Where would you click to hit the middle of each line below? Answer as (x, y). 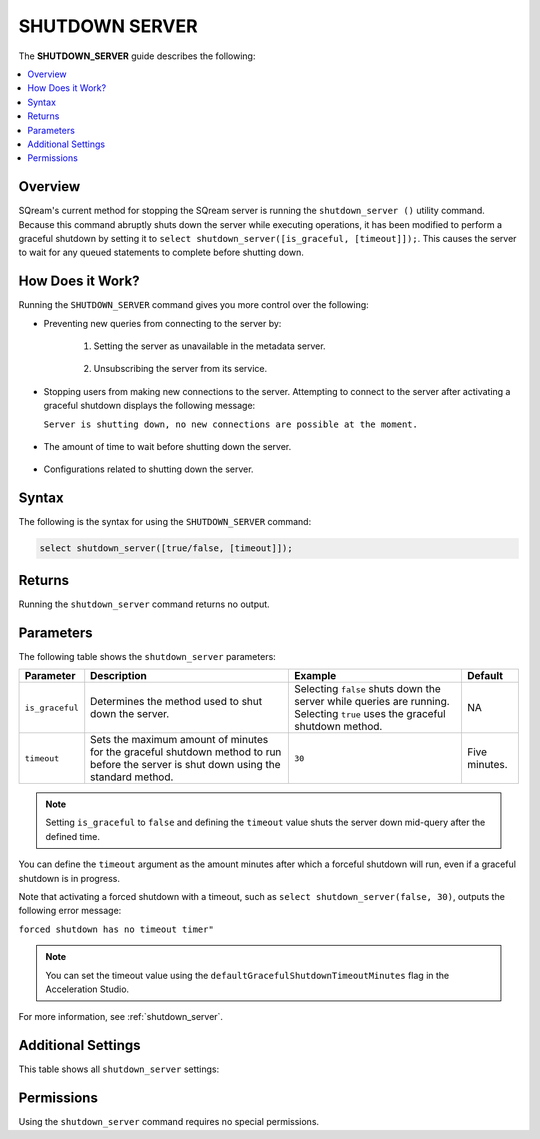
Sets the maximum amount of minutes (179, 740)
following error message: (70, 911)
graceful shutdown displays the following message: (149, 406)
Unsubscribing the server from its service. (180, 369)
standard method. (132, 777)
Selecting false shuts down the (368, 689)
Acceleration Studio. (87, 989)
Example (315, 676)
